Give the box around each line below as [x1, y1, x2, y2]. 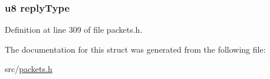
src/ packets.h [5, 63, 52, 75]
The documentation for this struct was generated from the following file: [5, 43, 266, 55]
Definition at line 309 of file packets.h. [5, 23, 143, 36]
